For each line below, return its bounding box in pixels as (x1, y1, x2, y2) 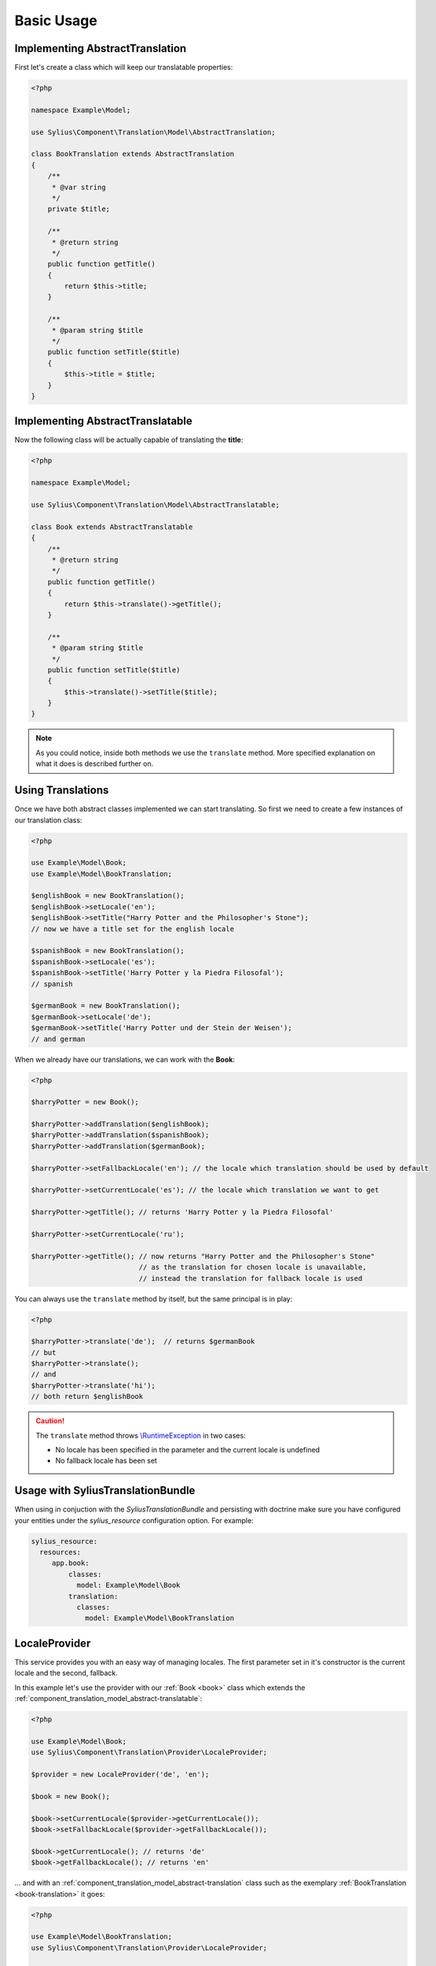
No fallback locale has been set (55, 1456, 157, 1466)
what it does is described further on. (35, 759, 154, 768)
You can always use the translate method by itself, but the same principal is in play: (14, 1294, 293, 1303)
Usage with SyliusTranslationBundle (14, 1484, 196, 1497)
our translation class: (14, 815, 82, 825)
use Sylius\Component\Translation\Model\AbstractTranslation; (31, 127, 276, 137)
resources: (39, 1548, 82, 1557)
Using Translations (14, 783, 109, 797)
